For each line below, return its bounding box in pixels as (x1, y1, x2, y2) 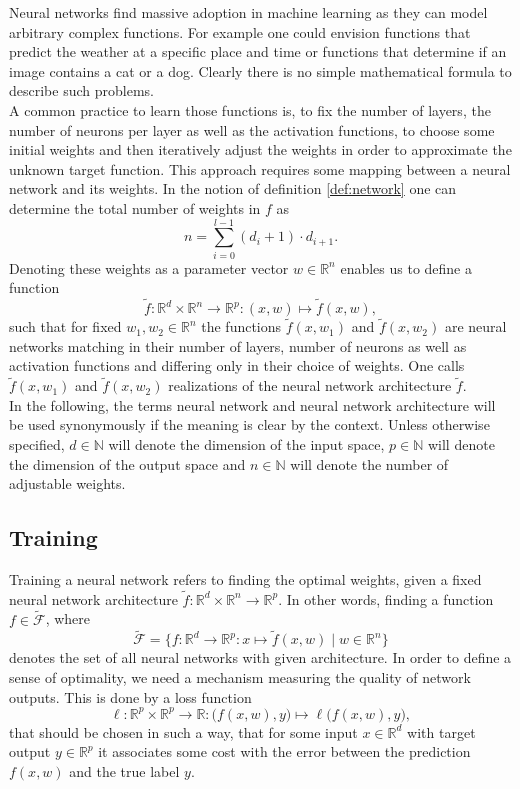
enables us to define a (340, 257, 472, 278)
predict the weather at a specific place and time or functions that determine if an (9, 41, 507, 62)
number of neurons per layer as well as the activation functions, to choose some (9, 119, 495, 140)
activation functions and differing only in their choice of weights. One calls (9, 355, 465, 376)
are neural (444, 316, 507, 337)
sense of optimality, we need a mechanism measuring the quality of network (9, 667, 471, 688)
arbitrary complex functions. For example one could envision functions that (9, 21, 471, 42)
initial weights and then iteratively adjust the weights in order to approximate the (9, 139, 512, 160)
